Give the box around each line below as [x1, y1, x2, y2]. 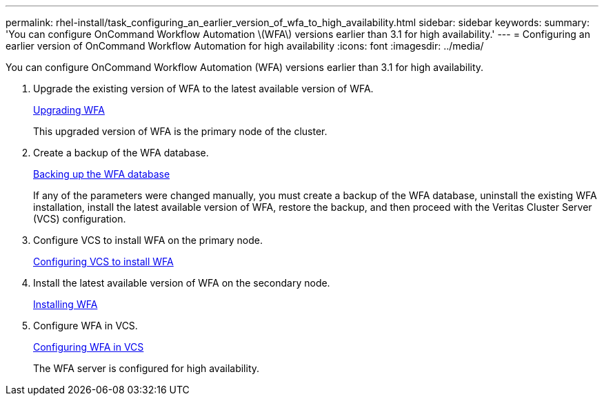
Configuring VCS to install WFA [33, 256, 174, 267]
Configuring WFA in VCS [33, 341, 144, 353]
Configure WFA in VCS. [33, 320, 138, 331]
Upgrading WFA [33, 104, 105, 116]
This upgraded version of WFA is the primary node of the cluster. [33, 125, 328, 137]
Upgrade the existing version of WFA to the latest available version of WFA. [33, 83, 374, 94]
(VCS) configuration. [33, 213, 126, 225]
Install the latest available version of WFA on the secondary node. [33, 277, 330, 289]
